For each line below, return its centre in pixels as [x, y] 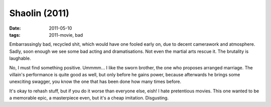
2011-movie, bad [66, 35]
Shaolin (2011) [39, 13]
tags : [15, 35]
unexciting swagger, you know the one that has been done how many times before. [95, 82]
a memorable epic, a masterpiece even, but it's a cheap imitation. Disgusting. [89, 98]
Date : [15, 28]
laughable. [20, 58]
